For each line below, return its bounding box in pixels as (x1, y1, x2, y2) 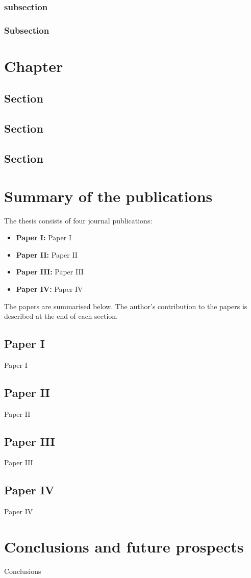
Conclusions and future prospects (4, 536, 244, 557)
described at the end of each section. (4, 311, 118, 321)
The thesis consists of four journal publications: (4, 215, 153, 225)
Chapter (4, 55, 63, 76)
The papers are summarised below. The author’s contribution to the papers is (4, 300, 247, 311)
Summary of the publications (4, 185, 213, 206)
